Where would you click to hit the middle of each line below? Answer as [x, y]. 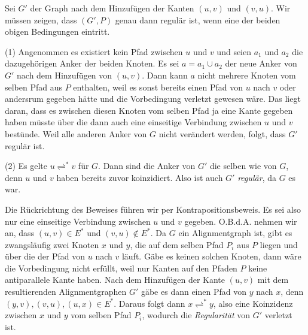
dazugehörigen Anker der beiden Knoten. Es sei [92, 63]
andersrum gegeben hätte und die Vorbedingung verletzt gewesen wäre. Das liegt [153, 99]
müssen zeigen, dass [41, 19]
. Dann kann [165, 75]
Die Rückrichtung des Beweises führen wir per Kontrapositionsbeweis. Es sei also [153, 209]
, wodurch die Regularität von [196, 315]
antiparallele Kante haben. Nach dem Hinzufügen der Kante [115, 280]
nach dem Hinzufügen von [65, 75]
